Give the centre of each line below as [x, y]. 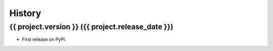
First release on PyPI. [44, 39]
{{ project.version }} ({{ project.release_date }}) [91, 27]
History [25, 13]
